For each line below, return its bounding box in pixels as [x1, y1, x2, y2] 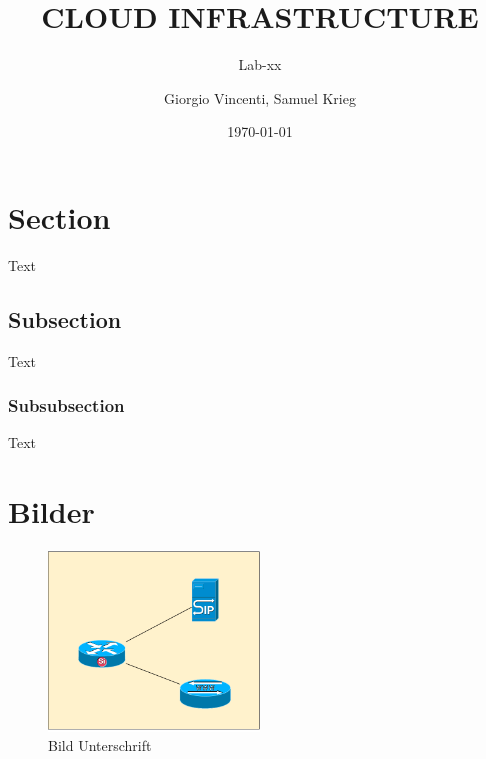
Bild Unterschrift [48, 735, 152, 756]
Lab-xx [238, 54, 282, 75]
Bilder [8, 491, 95, 532]
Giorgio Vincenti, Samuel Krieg [164, 87, 356, 108]
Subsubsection [8, 393, 125, 418]
